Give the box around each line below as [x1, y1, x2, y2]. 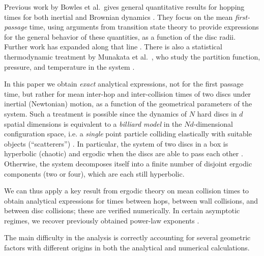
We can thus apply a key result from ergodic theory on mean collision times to [4, 185, 249, 196]
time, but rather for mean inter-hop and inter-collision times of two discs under [4, 88, 251, 99]
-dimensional [193, 118, 233, 129]
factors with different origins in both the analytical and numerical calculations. [4, 242, 250, 253]
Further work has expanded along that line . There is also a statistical [4, 41, 222, 52]
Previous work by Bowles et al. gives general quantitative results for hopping [4, 2, 245, 12]
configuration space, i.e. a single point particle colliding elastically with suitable [4, 128, 252, 139]
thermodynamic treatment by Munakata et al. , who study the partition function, [4, 51, 260, 62]
